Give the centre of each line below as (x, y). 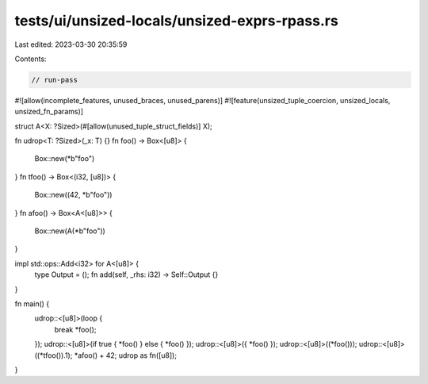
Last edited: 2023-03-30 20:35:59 (71, 44)
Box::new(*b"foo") (65, 159)
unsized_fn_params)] (49, 112)
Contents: (31, 59)
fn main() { (32, 303)
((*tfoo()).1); (53, 355)
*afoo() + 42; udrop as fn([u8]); (126, 355)
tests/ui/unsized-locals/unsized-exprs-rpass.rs (176, 21)
